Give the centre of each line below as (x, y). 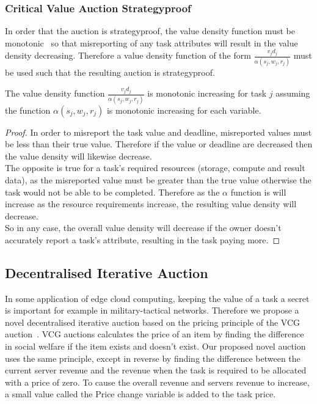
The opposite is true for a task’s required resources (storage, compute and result (155, 168)
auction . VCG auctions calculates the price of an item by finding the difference (155, 334)
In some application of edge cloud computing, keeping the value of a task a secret (157, 298)
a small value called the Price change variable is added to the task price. (140, 394)
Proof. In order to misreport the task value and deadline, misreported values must (158, 132)
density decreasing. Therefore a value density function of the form (128, 55)
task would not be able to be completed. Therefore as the (112, 192)
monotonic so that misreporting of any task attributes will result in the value (151, 42)
